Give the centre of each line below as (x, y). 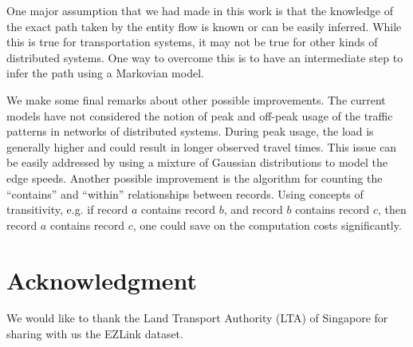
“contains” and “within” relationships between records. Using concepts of (185, 193)
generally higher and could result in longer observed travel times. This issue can (202, 146)
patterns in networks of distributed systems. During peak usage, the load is (190, 131)
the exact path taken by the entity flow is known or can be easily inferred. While (204, 26)
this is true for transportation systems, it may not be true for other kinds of (192, 42)
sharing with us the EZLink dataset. (95, 334)
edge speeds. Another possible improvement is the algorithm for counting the (195, 177)
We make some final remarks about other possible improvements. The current (196, 99)
